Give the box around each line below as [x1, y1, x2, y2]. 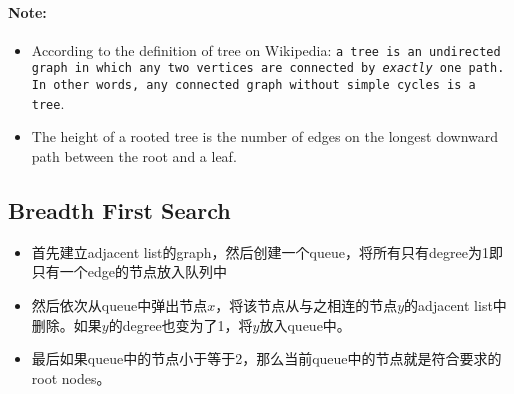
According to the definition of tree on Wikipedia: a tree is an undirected [31, 39, 501, 60]
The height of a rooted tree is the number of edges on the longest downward [31, 126, 499, 147]
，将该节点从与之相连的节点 [215, 295, 398, 315]
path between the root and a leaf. [31, 146, 237, 167]
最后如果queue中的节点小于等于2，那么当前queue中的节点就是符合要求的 [31, 348, 502, 369]
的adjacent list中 [404, 295, 507, 315]
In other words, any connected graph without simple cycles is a [31, 78, 476, 93]
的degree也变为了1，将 [108, 314, 253, 335]
